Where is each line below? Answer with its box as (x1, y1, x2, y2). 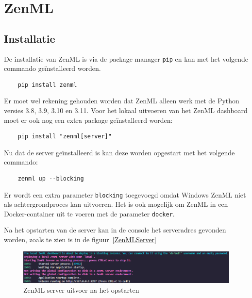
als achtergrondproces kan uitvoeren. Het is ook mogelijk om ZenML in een (4, 199, 228, 209)
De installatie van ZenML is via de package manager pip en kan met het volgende (4, 53, 249, 64)
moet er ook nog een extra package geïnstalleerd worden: (4, 115, 173, 125)
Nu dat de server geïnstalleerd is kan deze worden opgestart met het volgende (4, 147, 235, 157)
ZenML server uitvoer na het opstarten (23, 284, 139, 295)
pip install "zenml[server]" (17, 133, 112, 140)
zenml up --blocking (17, 175, 84, 182)
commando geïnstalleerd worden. (4, 63, 101, 73)
